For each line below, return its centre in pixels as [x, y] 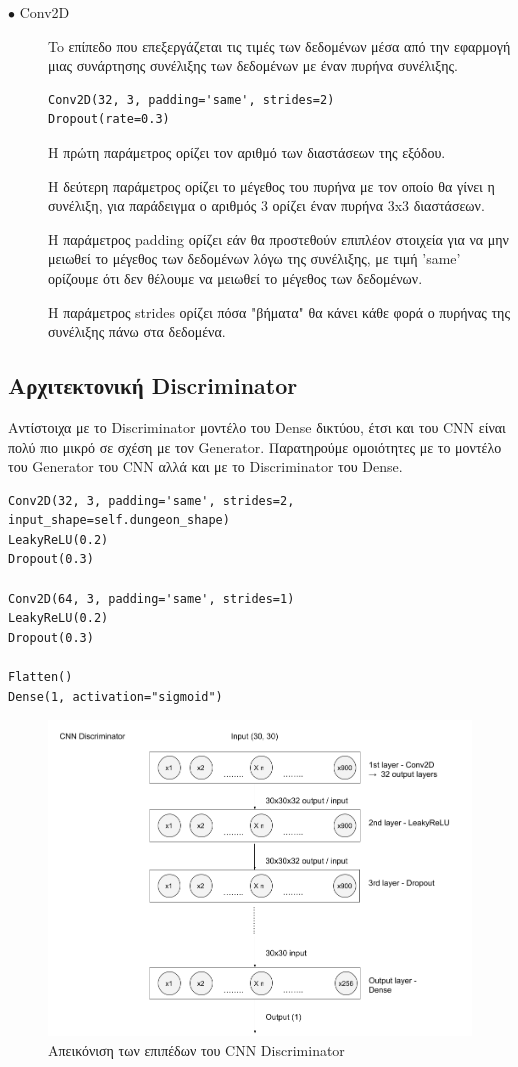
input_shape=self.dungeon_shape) [119, 520]
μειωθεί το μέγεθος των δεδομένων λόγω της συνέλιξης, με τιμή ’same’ [254, 258]
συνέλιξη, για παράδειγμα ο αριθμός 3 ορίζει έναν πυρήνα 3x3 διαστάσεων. [266, 205]
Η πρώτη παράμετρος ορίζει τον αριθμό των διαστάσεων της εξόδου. [247, 151]
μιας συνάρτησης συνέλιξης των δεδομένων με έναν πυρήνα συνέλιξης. [253, 65]
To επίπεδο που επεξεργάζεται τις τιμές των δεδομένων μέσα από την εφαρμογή [279, 45]
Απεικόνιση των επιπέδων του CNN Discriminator [196, 1049]
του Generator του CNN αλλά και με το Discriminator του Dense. [205, 466]
